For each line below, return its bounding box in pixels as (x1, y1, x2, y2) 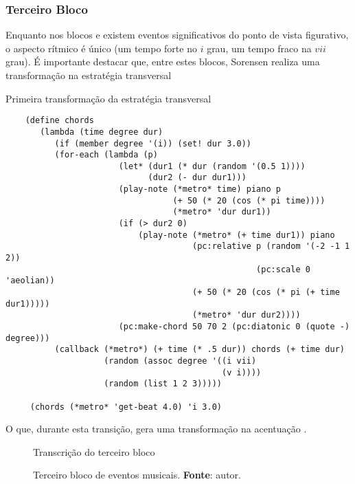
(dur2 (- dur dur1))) (148, 173, 247, 183)
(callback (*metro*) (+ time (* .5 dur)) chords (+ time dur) (54, 344, 345, 355)
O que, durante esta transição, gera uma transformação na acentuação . (5, 421, 307, 436)
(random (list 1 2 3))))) (104, 379, 222, 389)
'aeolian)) (5, 276, 55, 286)
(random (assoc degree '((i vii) (104, 355, 257, 366)
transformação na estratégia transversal (5, 68, 172, 82)
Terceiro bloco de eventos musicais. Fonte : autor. (33, 467, 241, 482)
